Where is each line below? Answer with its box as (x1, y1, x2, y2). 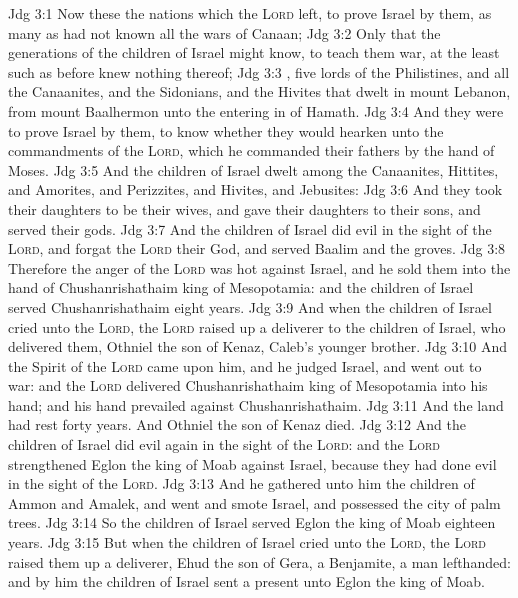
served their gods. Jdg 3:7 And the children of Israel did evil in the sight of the (8, 218, 492, 239)
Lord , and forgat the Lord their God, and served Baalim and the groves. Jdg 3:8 (8, 238, 506, 259)
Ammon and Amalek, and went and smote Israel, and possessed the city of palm (8, 492, 501, 513)
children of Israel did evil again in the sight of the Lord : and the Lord (8, 434, 440, 455)
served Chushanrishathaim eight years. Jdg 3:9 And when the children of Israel (8, 296, 492, 317)
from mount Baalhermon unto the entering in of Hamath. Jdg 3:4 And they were (8, 100, 504, 121)
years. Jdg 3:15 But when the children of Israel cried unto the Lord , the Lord (8, 532, 486, 553)
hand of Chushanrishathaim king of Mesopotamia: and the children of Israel (8, 277, 474, 298)
